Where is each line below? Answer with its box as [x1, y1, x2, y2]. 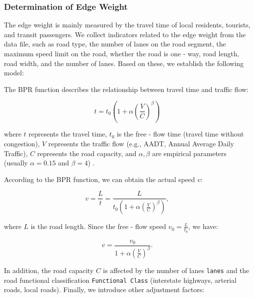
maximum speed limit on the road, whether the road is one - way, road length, [4, 48, 239, 58]
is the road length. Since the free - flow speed [30, 221, 166, 231]
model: [4, 68, 24, 78]
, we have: [188, 221, 218, 231]
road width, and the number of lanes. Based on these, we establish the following [4, 58, 244, 68]
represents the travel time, [28, 129, 107, 139]
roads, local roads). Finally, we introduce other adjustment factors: [4, 284, 205, 295]
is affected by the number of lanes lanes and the [103, 265, 250, 275]
